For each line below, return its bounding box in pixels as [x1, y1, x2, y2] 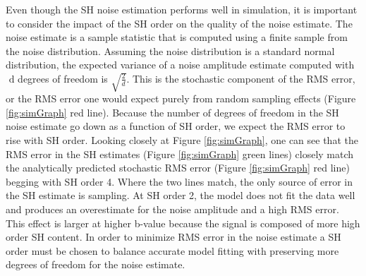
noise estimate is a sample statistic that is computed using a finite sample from [6, 30, 348, 44]
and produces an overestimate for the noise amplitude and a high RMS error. [6, 201, 339, 216]
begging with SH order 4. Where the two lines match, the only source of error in [6, 174, 353, 188]
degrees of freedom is [18, 71, 108, 85]
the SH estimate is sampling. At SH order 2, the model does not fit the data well [6, 188, 355, 203]
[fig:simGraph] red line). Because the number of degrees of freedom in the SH [6, 104, 339, 119]
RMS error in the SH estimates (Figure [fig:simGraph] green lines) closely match [6, 146, 354, 161]
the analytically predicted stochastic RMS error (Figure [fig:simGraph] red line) [6, 160, 350, 175]
